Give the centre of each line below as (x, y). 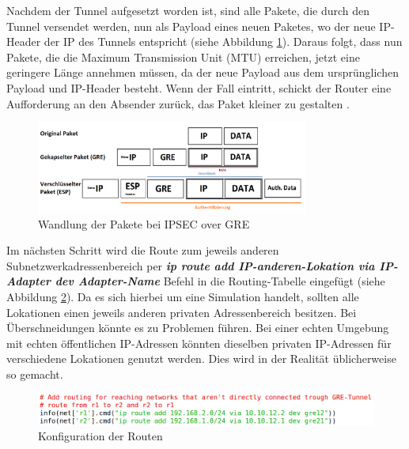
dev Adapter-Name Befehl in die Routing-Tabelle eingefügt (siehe (220, 281)
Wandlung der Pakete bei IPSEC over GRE (144, 223)
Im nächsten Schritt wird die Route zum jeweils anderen (143, 250)
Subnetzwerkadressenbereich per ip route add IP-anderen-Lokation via (191, 265)
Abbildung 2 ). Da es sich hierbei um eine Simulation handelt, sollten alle (183, 297)
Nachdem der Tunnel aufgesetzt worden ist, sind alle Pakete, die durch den (188, 10)
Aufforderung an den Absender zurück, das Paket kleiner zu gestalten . (178, 103)
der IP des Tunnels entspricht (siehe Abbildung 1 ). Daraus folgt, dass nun (223, 42)
